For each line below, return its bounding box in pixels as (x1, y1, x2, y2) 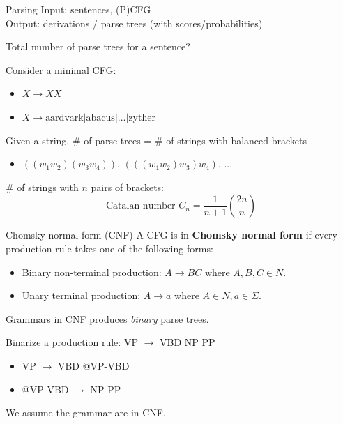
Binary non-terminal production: (22, 264, 162, 279)
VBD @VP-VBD (57, 358, 130, 372)
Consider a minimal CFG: (6, 62, 116, 77)
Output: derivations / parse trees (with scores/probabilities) (6, 15, 263, 30)
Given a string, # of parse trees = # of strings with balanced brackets (6, 132, 307, 147)
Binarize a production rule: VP (6, 335, 138, 349)
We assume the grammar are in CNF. (6, 405, 166, 420)
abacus (86, 112, 115, 123)
